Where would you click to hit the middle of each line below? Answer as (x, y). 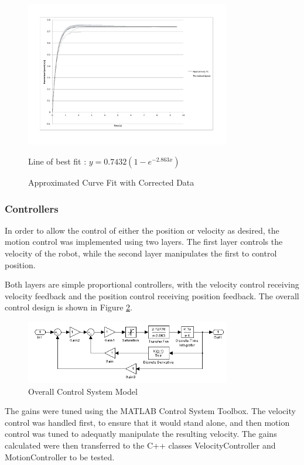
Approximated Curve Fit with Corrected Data (111, 182)
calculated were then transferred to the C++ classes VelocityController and (140, 445)
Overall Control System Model (83, 391)
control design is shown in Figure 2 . (69, 307)
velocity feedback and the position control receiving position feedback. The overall (152, 295)
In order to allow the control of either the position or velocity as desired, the (142, 230)
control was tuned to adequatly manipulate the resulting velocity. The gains (141, 434)
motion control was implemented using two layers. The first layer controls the (144, 242)
